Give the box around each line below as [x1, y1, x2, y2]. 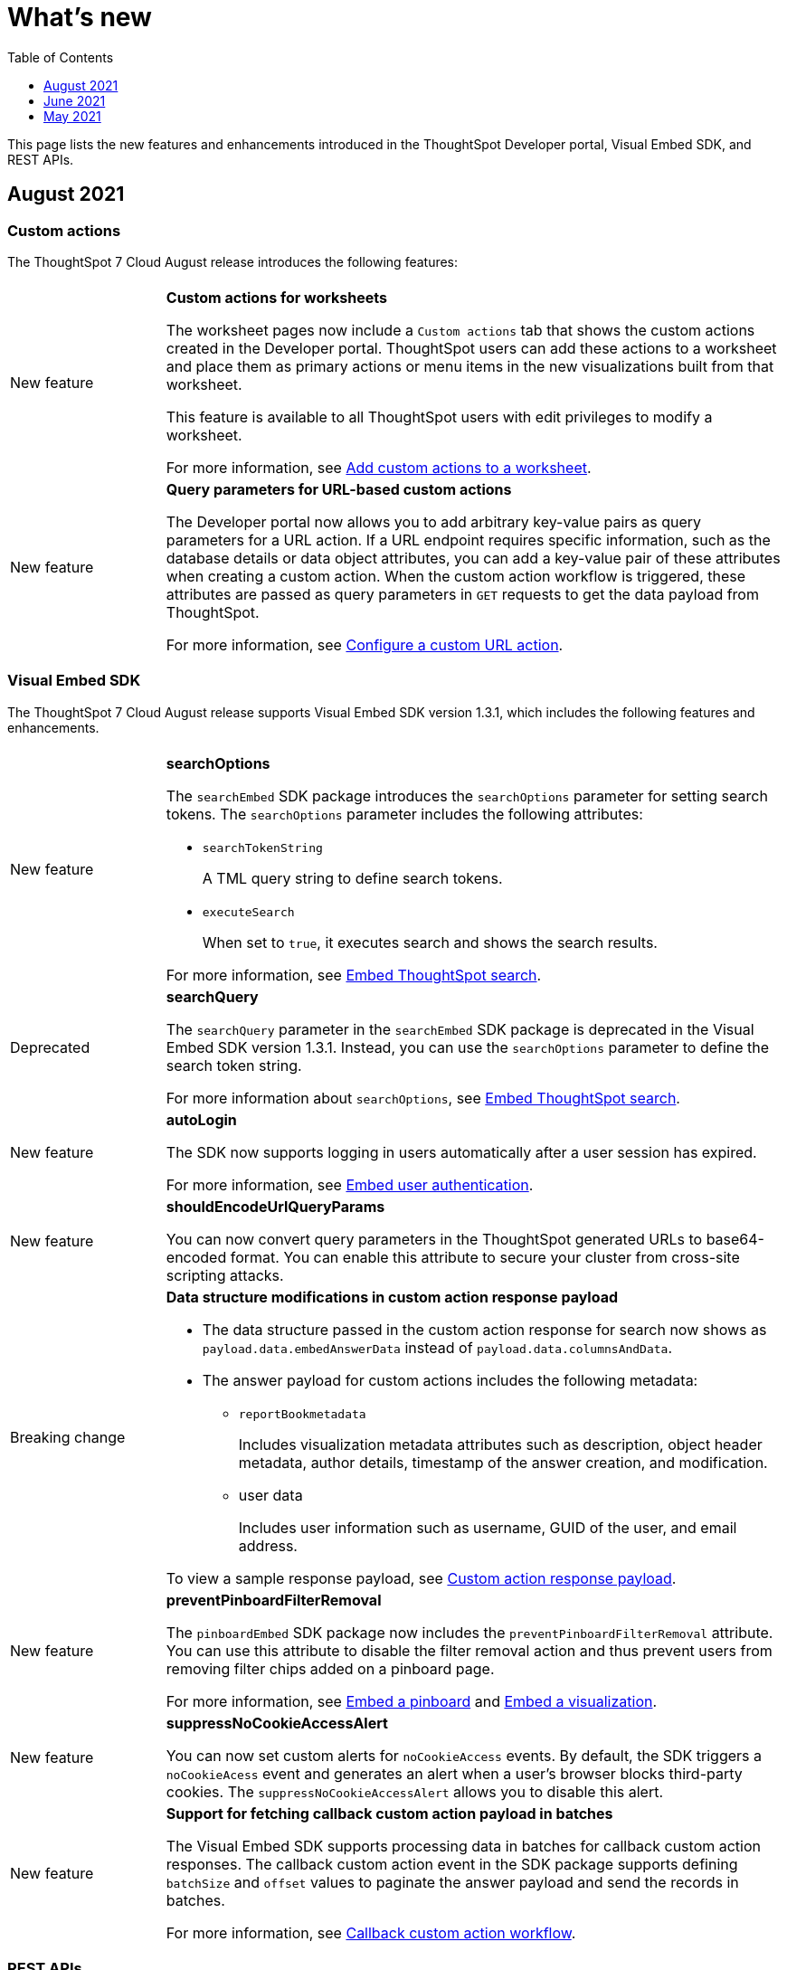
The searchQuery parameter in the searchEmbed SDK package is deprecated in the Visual [166, 1019, 754, 1038]
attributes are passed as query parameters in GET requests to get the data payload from [166, 584, 759, 603]
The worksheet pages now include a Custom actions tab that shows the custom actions [166, 320, 755, 339]
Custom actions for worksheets [166, 288, 387, 307]
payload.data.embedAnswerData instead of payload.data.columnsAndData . [202, 1338, 673, 1357]
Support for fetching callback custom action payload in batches [166, 1804, 613, 1823]
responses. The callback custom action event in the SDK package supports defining [166, 1854, 738, 1873]
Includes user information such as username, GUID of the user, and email [238, 1518, 737, 1537]
